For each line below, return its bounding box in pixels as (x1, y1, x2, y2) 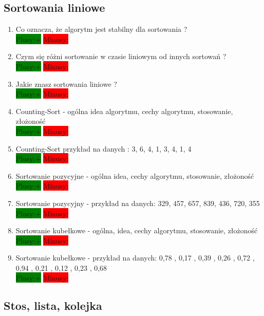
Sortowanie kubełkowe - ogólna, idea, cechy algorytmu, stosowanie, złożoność (15, 225, 258, 236)
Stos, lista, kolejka (4, 298, 102, 313)
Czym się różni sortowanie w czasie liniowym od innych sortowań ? (15, 51, 227, 62)
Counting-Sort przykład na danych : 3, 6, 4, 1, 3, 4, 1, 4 (15, 143, 192, 154)
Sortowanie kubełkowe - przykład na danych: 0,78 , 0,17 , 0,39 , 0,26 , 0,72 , (15, 252, 255, 263)
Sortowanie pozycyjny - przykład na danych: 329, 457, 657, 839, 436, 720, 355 (15, 197, 260, 208)
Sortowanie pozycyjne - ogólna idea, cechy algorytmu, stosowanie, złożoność (15, 170, 254, 181)
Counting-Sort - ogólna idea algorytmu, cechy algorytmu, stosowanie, (15, 105, 233, 116)
